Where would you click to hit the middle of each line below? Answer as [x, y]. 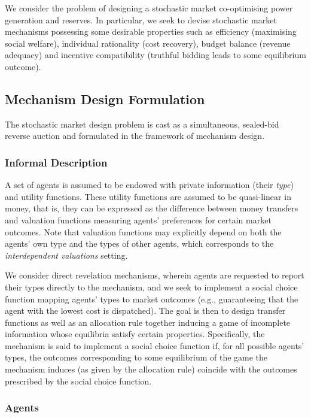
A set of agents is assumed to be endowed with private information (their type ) [149, 185]
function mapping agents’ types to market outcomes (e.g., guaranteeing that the [152, 299]
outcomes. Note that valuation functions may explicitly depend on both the [143, 231]
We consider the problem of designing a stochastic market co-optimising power [149, 8]
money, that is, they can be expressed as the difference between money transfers [152, 208]
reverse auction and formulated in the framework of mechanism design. [135, 136]
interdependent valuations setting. [66, 255]
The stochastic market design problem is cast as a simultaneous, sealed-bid [142, 124]
